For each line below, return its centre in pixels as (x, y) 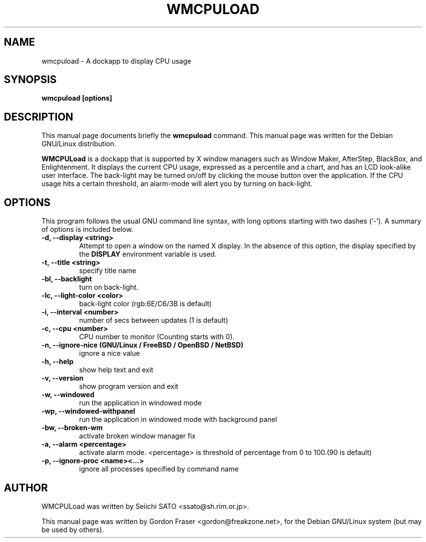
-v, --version (62, 378)
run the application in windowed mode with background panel (178, 420)
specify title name (107, 271)
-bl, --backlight (67, 279)
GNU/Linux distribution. (79, 144)
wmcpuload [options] (77, 98)
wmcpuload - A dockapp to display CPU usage (116, 61)
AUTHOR (26, 488)
